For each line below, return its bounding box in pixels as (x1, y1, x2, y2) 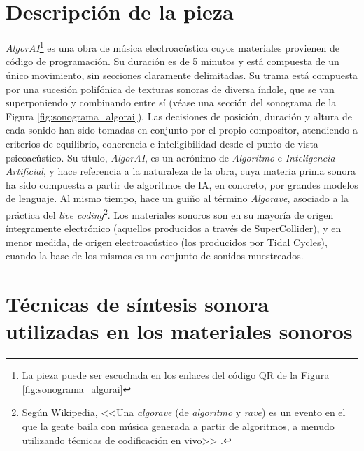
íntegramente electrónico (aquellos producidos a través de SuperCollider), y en (6, 221, 342, 236)
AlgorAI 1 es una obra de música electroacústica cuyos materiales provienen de (6, 38, 340, 55)
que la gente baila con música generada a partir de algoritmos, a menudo (22, 419, 335, 434)
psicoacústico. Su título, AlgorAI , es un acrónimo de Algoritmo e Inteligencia (6, 150, 335, 164)
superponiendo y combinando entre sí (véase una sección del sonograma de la (6, 95, 337, 110)
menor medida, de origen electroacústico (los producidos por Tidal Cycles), (6, 234, 328, 249)
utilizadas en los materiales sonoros (6, 317, 353, 345)
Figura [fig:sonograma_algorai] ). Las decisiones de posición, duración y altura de (6, 108, 352, 123)
